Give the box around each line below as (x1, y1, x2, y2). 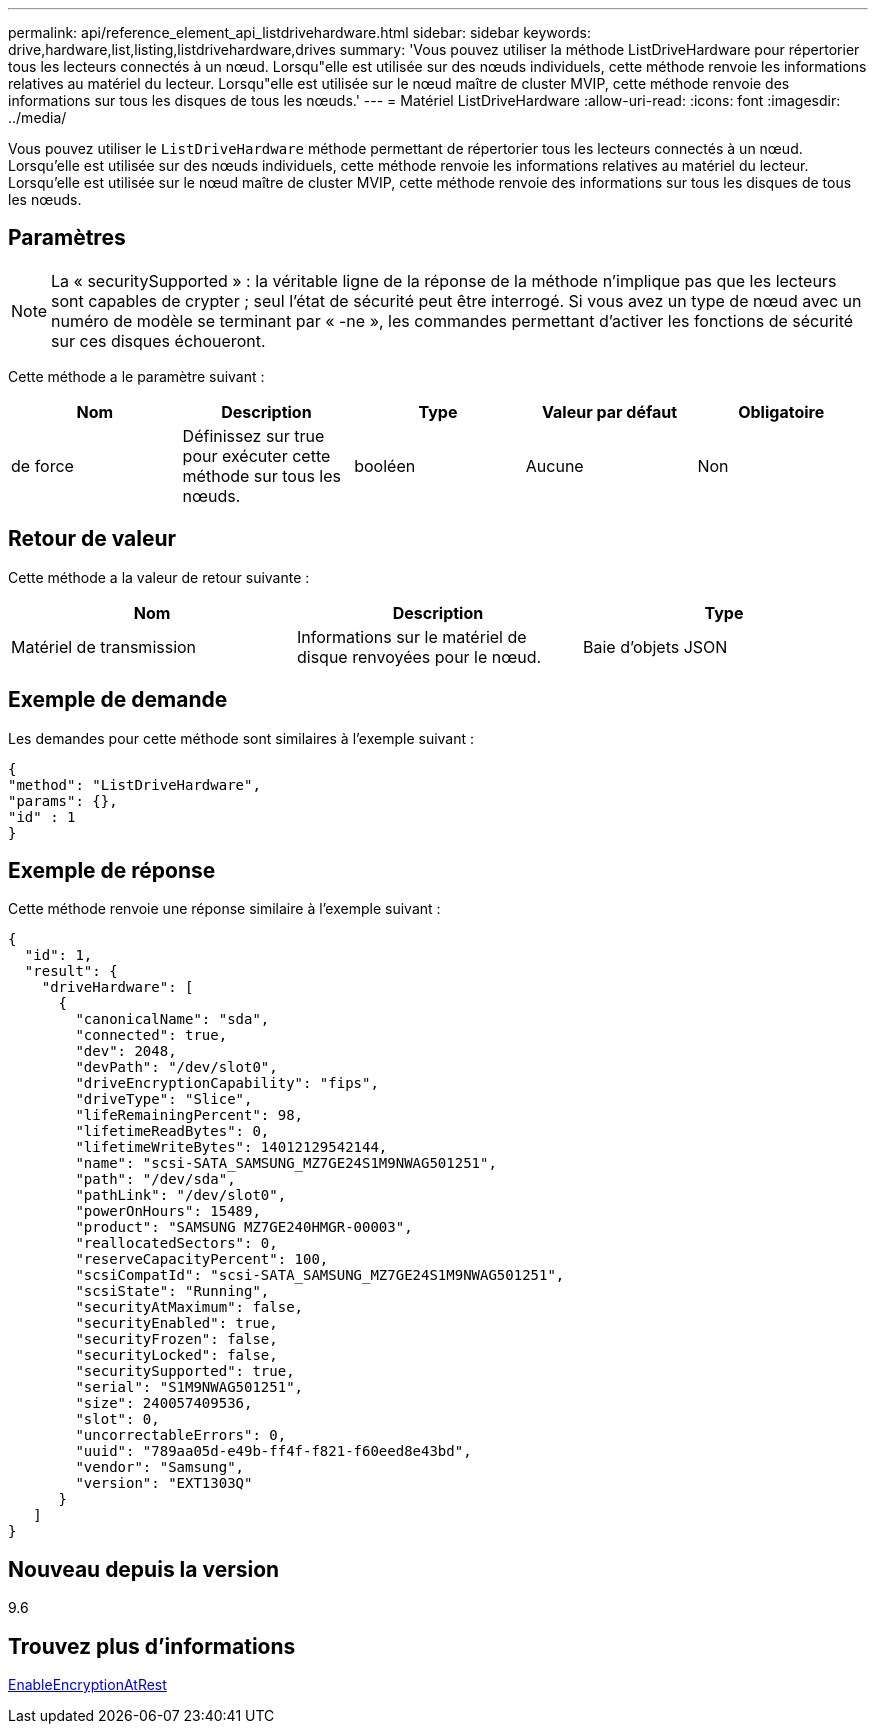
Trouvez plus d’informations (8, 1633, 296, 1659)
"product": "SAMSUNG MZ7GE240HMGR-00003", (75, 1219, 413, 1236)
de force (11, 455, 74, 476)
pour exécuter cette (182, 445, 331, 466)
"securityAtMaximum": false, (75, 1299, 304, 1316)
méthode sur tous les (182, 465, 342, 486)
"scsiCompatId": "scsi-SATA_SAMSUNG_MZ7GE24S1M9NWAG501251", (75, 1267, 565, 1284)
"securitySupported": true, (75, 1363, 295, 1380)
